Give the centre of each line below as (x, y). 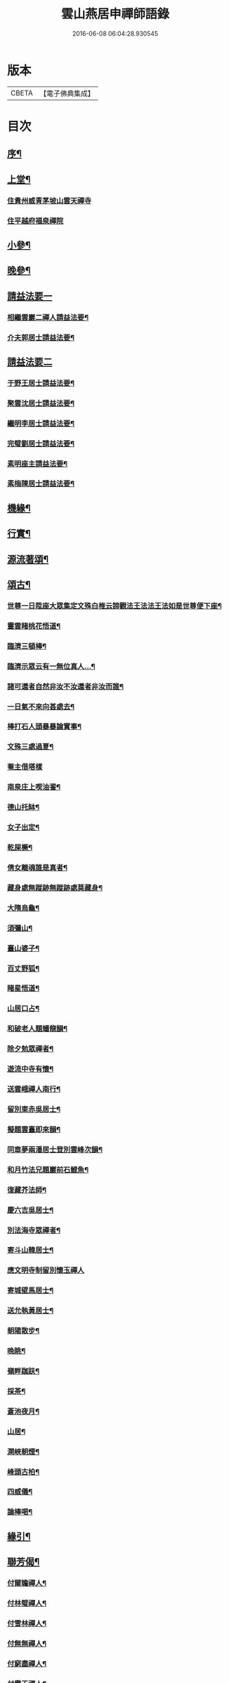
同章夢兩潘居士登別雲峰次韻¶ (55, 1149)
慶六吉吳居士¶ (30, 1210)
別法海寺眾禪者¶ (34, 1230)
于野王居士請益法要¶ (41, 383)
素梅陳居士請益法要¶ (41, 483)
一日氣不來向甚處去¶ (41, 707)
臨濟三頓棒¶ (27, 646)
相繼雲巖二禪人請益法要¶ (48, 317)
